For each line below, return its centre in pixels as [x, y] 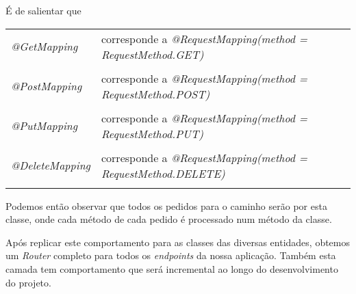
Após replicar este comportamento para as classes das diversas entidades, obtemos [178, 242]
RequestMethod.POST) [155, 94]
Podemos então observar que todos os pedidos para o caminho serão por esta [166, 205]
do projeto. [28, 282]
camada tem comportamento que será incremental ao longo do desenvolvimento [172, 268]
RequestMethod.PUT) [152, 133]
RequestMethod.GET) [152, 54]
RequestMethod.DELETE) [163, 173]
